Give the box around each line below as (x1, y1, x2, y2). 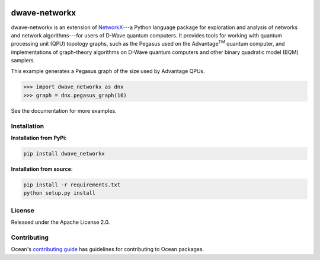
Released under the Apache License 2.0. (11, 218, 110, 226)
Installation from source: (11, 165, 73, 172)
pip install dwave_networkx (23, 150, 105, 157)
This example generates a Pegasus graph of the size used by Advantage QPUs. (11, 68, 205, 75)
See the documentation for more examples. (11, 107, 117, 114)
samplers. (11, 57, 36, 64)
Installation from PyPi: (11, 134, 67, 141)
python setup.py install (23, 190, 96, 196)
